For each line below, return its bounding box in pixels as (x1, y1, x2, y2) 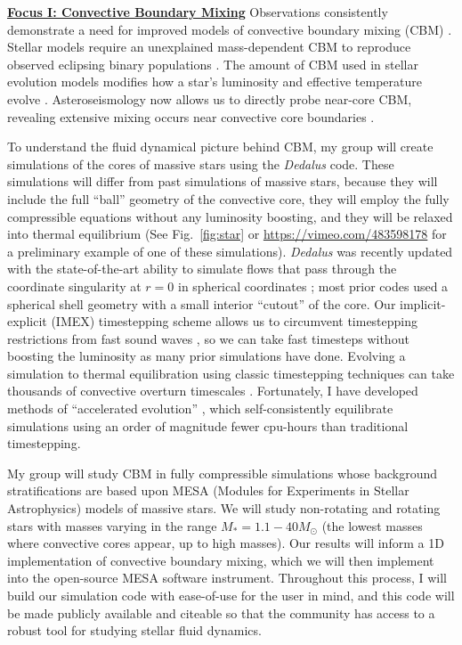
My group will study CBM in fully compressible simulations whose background (7, 463, 438, 482)
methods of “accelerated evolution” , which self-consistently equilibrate (7, 399, 393, 418)
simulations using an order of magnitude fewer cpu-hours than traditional (7, 416, 409, 435)
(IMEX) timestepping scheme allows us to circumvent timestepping (51, 312, 418, 331)
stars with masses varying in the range (7, 516, 217, 535)
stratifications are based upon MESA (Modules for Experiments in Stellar (7, 481, 409, 500)
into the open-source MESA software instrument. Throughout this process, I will (7, 568, 447, 587)
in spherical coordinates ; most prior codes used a (177, 276, 449, 295)
